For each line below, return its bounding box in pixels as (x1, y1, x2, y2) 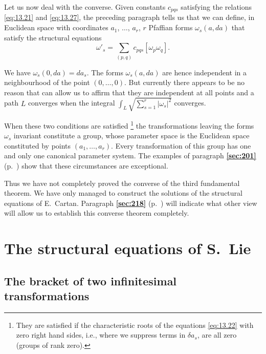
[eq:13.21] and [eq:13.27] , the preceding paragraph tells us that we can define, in (4, 12, 255, 23)
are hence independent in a (162, 67, 247, 77)
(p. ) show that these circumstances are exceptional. (4, 160, 168, 171)
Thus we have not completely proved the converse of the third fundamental (4, 177, 240, 188)
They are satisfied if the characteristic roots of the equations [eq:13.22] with (16, 319, 254, 330)
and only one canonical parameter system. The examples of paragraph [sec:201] (4, 150, 256, 161)
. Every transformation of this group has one (111, 140, 251, 151)
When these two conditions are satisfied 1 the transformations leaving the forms (4, 118, 254, 131)
